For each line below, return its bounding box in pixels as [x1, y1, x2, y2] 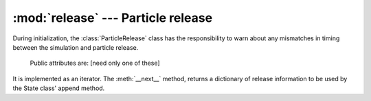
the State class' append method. [12, 84, 105, 92]
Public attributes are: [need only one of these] [30, 59, 161, 68]
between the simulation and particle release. [12, 43, 139, 51]
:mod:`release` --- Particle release [12, 10, 213, 25]
